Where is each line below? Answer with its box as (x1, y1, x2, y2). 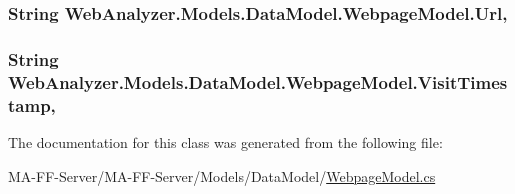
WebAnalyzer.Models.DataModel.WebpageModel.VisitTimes (8, 69, 508, 94)
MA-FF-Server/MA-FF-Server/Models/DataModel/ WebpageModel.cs (8, 165, 436, 186)
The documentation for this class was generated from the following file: (8, 131, 443, 152)
